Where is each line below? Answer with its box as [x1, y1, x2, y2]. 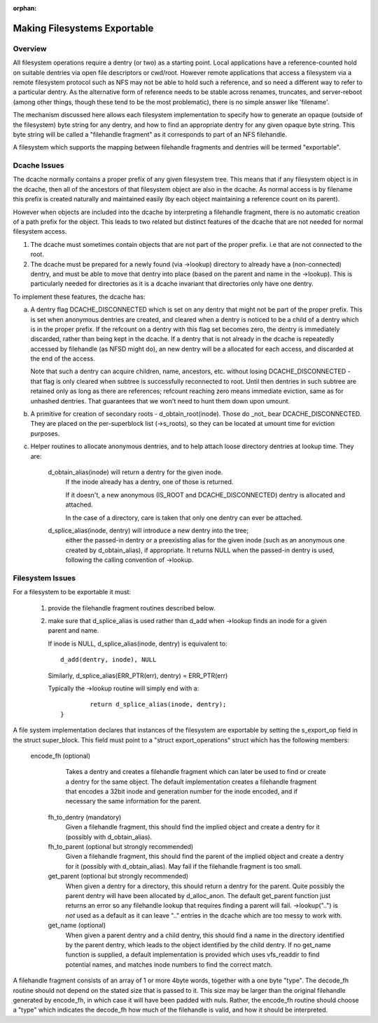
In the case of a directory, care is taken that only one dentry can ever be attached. [65, 513, 303, 522]
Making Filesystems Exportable [13, 22, 154, 34]
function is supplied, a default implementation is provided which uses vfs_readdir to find [65, 951, 320, 959]
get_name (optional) [48, 921, 106, 930]
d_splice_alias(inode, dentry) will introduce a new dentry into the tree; [48, 526, 249, 535]
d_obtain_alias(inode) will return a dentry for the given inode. [48, 467, 223, 476]
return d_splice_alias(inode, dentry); [90, 700, 227, 709]
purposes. [30, 429, 60, 438]
